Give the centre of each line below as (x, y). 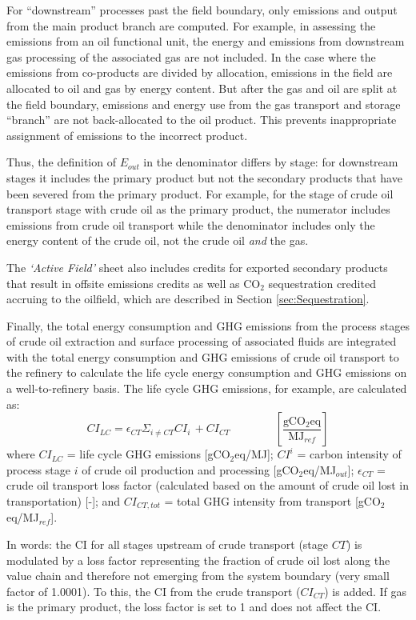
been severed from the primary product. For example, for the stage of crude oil (200, 193)
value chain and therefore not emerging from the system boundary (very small (198, 576)
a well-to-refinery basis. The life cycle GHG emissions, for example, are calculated (207, 388)
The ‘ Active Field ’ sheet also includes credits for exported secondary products (197, 267)
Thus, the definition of (61, 162)
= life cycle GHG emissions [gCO (148, 454)
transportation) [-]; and (64, 501)
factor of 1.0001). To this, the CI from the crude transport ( (154, 591)
